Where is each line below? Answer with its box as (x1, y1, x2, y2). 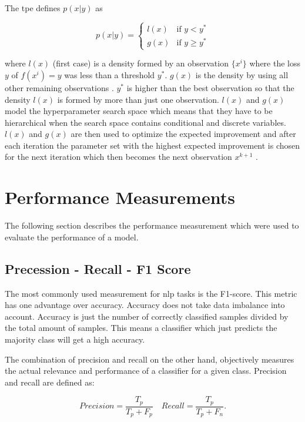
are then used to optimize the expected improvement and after (71, 128, 296, 140)
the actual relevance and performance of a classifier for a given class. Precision (5, 364, 287, 377)
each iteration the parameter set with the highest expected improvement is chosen (5, 139, 300, 151)
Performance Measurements (5, 185, 235, 209)
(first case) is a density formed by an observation (52, 57, 229, 69)
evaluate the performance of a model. (5, 230, 139, 243)
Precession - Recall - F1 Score (5, 259, 191, 277)
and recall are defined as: (5, 376, 95, 388)
